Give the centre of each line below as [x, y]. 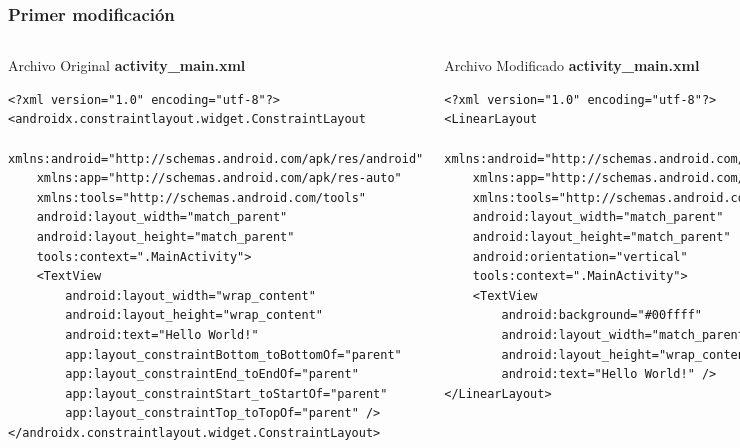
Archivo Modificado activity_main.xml [572, 65]
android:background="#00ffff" [601, 315]
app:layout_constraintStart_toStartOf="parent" [226, 393]
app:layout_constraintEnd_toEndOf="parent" [212, 374]
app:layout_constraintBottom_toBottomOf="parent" [233, 354]
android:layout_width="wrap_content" [190, 295]
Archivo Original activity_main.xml [127, 65]
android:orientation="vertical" [580, 256]
